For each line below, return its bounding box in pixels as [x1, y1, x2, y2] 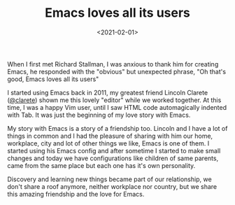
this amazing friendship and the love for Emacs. [7, 190, 145, 198]
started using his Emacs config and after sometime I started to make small [7, 146, 221, 155]
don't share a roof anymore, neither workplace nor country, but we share [7, 182, 218, 190]
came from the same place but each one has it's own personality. [7, 161, 196, 169]
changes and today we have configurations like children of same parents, [7, 154, 219, 162]
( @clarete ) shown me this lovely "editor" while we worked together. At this [7, 96, 222, 104]
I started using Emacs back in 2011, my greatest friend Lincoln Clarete [7, 88, 208, 97]
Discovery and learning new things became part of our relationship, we [7, 175, 212, 183]
